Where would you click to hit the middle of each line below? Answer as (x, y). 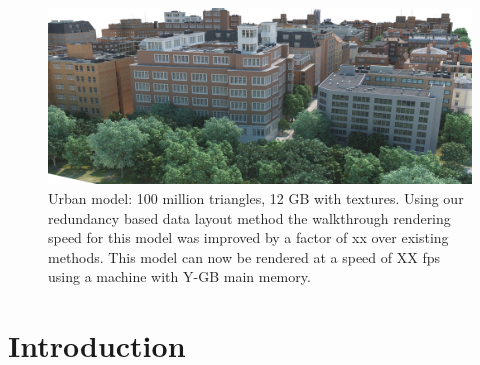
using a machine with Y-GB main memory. (179, 276)
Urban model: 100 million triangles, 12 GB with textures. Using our (256, 197)
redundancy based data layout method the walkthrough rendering (249, 217)
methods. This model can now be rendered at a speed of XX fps (244, 256)
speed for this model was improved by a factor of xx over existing (248, 237)
